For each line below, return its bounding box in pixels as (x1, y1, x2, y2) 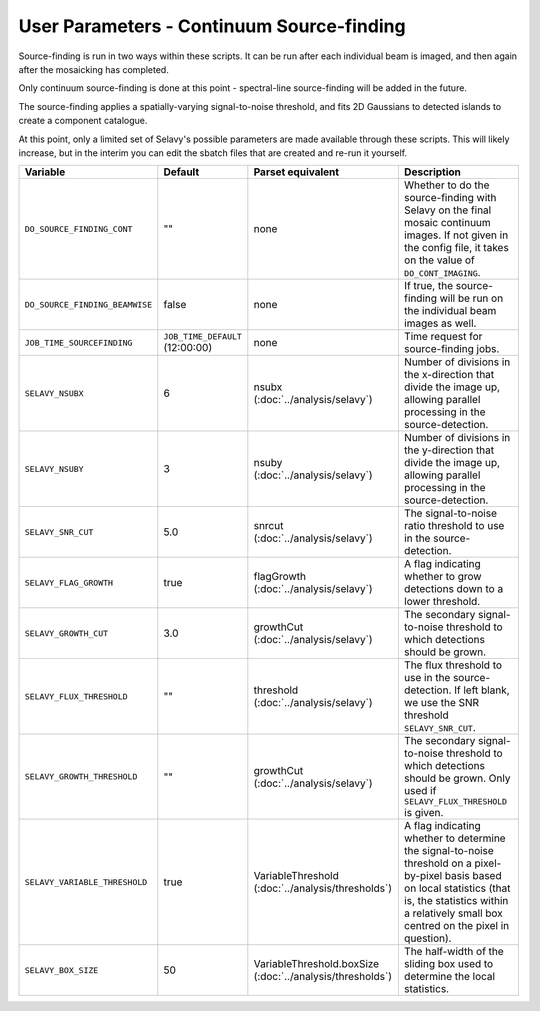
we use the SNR (403, 696, 480, 710)
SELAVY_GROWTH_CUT (24, 628, 109, 639)
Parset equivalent (253, 165, 340, 179)
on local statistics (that (403, 881, 511, 895)
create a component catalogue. (18, 115, 148, 127)
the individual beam (403, 304, 497, 318)
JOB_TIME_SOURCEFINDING (24, 337, 133, 348)
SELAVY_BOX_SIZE (24, 965, 99, 975)
